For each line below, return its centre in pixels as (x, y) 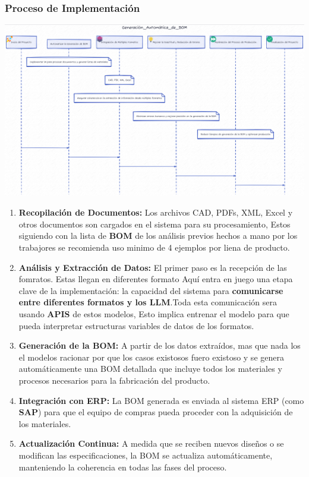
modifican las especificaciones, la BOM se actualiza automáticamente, (146, 455)
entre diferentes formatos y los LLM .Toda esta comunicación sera (148, 302)
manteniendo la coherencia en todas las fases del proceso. (123, 467)
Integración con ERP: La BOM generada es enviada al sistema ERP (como (161, 400)
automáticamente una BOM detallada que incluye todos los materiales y (150, 369)
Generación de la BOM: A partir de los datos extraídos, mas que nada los (160, 345)
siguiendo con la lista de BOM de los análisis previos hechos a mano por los (158, 236)
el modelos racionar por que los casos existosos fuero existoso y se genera (151, 357)
